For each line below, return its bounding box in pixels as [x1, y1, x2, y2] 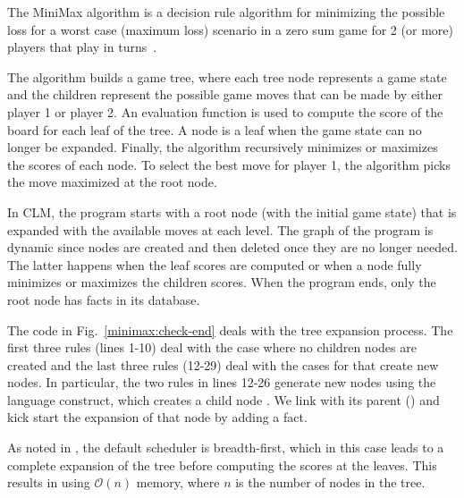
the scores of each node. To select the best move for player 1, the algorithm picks [7, 155, 451, 173]
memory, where [136, 473, 220, 492]
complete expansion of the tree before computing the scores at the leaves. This [7, 455, 437, 474]
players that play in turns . [7, 38, 157, 56]
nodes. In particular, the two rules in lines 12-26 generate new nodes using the [7, 373, 436, 392]
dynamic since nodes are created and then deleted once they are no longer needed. [7, 238, 458, 257]
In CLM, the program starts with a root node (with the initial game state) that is [7, 202, 457, 221]
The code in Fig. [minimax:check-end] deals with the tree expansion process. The [7, 320, 453, 339]
